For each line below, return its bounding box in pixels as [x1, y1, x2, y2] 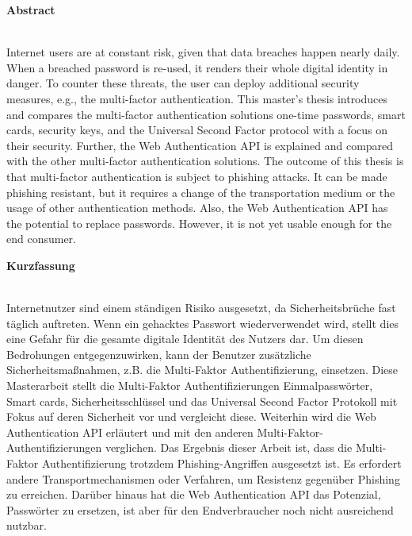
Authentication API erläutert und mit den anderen [6, 423, 254, 440]
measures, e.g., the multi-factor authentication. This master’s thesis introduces [6, 90, 388, 106]
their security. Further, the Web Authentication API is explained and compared [6, 137, 394, 153]
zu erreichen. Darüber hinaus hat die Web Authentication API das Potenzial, [6, 486, 381, 503]
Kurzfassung [6, 256, 75, 273]
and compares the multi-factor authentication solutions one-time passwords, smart [6, 106, 406, 122]
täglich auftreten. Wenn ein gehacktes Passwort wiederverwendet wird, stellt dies [6, 314, 399, 331]
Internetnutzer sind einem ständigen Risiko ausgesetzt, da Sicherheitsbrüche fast [6, 299, 396, 316]
